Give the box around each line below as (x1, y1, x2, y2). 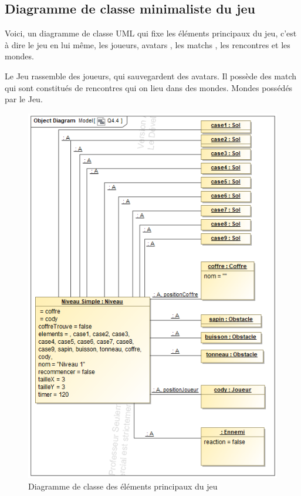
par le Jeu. (5, 93, 43, 105)
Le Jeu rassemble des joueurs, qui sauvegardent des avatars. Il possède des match (5, 69, 297, 82)
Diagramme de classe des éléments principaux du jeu (28, 480, 218, 492)
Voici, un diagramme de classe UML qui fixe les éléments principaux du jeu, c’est (5, 27, 297, 39)
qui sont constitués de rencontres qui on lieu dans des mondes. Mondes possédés (5, 81, 293, 93)
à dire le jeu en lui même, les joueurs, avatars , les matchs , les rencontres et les (5, 38, 290, 51)
